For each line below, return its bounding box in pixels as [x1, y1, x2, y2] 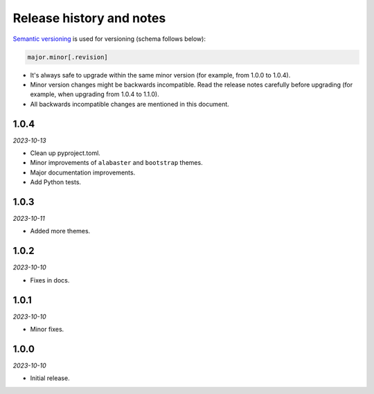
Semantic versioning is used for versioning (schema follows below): [12, 35, 206, 43]
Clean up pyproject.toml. [30, 149, 100, 157]
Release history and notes [12, 10, 166, 26]
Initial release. [30, 374, 70, 382]
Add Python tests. [30, 178, 82, 186]
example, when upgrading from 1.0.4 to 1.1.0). [30, 90, 159, 98]
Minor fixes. [30, 325, 64, 334]
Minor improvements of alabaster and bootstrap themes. [30, 159, 204, 167]
